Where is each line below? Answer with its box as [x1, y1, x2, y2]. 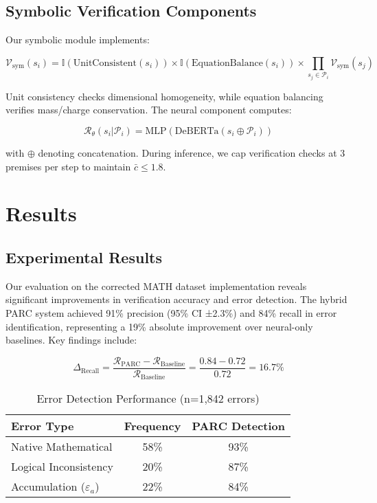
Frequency [124, 418, 181, 434]
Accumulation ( [11, 478, 86, 495]
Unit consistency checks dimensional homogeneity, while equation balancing [5, 89, 323, 103]
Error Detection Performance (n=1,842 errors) [36, 390, 260, 407]
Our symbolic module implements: [5, 32, 150, 47]
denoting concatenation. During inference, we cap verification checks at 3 [38, 145, 345, 159]
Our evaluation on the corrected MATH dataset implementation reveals [5, 278, 307, 293]
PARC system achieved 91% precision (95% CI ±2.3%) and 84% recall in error [5, 305, 337, 320]
